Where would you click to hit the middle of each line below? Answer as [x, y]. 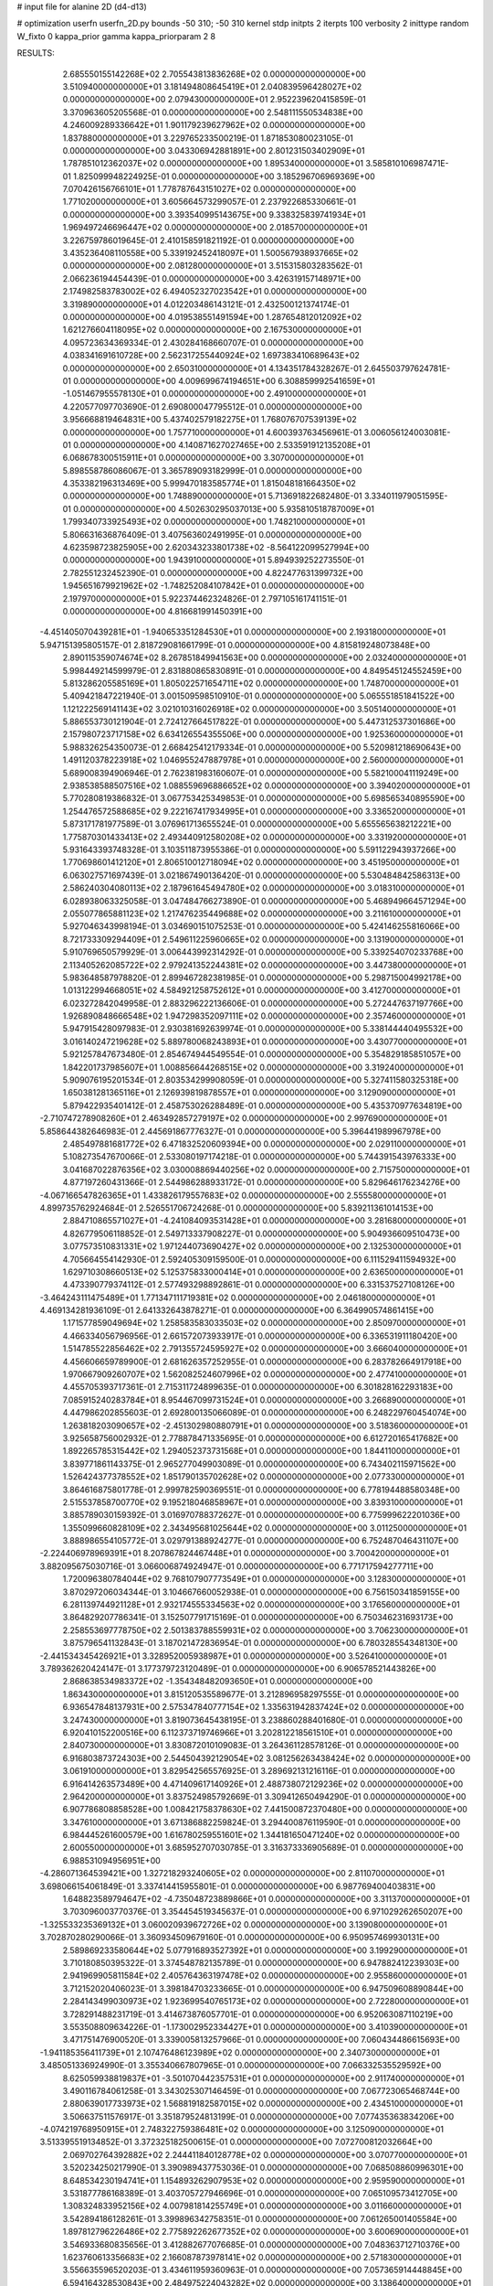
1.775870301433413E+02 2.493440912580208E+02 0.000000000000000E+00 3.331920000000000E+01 [264, 837]
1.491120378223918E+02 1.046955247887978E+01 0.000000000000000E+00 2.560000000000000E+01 [263, 760]
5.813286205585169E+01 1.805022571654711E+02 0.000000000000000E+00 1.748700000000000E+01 [261, 683]
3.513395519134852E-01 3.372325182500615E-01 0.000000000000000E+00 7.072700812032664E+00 [236, 2142]
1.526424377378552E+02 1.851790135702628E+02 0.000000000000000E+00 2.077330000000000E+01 [263, 1477]
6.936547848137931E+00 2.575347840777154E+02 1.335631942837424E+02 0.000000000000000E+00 [263, 1707]
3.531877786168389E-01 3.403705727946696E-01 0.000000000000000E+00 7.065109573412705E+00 [260, 2194]
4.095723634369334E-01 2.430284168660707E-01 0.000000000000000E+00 [213, 342]
